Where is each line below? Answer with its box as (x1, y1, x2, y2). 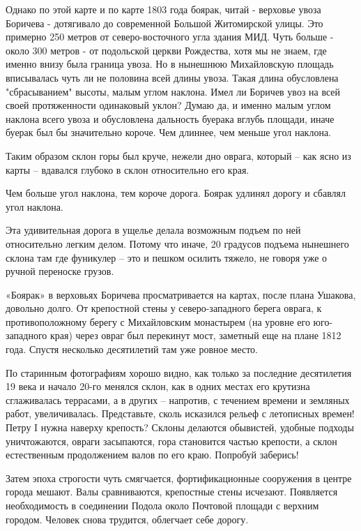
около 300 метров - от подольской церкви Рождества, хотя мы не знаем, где (6, 43, 327, 57)
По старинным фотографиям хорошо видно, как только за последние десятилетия (6, 365, 352, 380)
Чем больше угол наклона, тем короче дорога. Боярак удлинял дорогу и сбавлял (6, 186, 346, 200)
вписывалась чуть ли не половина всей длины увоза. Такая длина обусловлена (6, 70, 339, 84)
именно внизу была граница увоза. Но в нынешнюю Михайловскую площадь (6, 57, 334, 71)
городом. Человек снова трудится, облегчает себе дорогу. (6, 511, 249, 526)
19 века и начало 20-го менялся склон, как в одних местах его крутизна (6, 379, 310, 394)
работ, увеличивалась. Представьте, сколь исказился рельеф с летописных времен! (6, 406, 355, 421)
